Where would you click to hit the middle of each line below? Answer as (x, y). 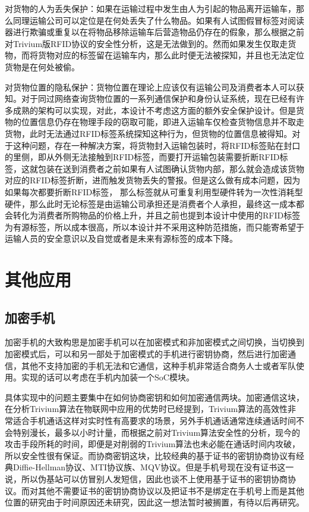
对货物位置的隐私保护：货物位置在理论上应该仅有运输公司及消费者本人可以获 (154, 87)
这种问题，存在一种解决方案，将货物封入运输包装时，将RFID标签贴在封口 (157, 145)
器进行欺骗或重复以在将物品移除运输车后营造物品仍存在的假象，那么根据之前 (154, 32)
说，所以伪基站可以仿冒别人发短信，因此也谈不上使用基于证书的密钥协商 (146, 478)
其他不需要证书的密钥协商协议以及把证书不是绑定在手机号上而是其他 (171, 490)
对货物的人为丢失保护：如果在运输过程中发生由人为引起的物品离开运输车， (150, 8)
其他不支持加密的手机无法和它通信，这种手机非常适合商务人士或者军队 (158, 365)
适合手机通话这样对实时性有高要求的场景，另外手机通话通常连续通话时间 (154, 421)
